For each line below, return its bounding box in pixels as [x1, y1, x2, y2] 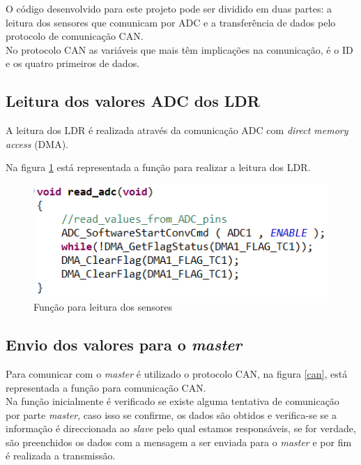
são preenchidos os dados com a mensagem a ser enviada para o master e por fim [6, 434, 352, 449]
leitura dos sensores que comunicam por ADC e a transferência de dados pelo [6, 15, 336, 29]
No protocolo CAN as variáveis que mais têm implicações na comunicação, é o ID [6, 42, 353, 57]
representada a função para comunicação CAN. [6, 380, 206, 394]
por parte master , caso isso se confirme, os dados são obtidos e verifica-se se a [6, 407, 337, 422]
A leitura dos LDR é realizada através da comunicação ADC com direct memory [6, 123, 348, 138]
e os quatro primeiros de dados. [6, 56, 140, 71]
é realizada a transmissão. [6, 448, 116, 463]
